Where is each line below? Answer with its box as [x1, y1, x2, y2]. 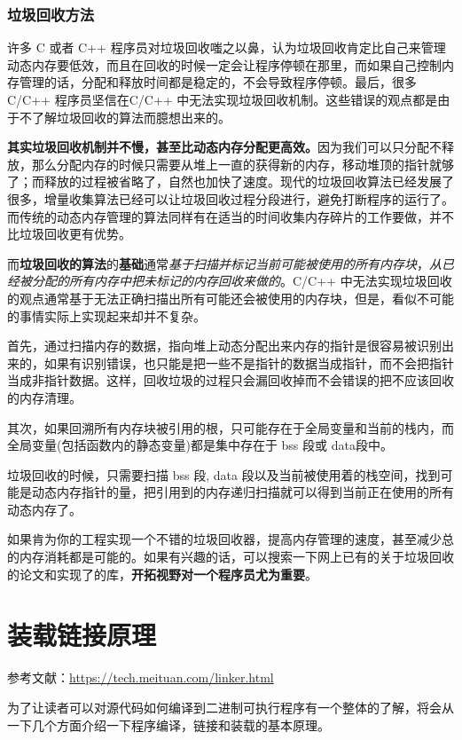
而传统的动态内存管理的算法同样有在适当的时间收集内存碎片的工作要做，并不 [7, 207, 454, 225]
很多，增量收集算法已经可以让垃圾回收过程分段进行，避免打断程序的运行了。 [7, 189, 454, 208]
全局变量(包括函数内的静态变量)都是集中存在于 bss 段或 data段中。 [7, 436, 393, 454]
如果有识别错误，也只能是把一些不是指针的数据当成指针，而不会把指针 [43, 353, 454, 372]
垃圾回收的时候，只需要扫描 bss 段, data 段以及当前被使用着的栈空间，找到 [7, 465, 441, 484]
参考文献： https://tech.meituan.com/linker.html [7, 668, 274, 687]
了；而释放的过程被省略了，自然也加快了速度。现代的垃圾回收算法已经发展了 [7, 172, 454, 191]
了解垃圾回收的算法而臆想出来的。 [31, 107, 231, 126]
